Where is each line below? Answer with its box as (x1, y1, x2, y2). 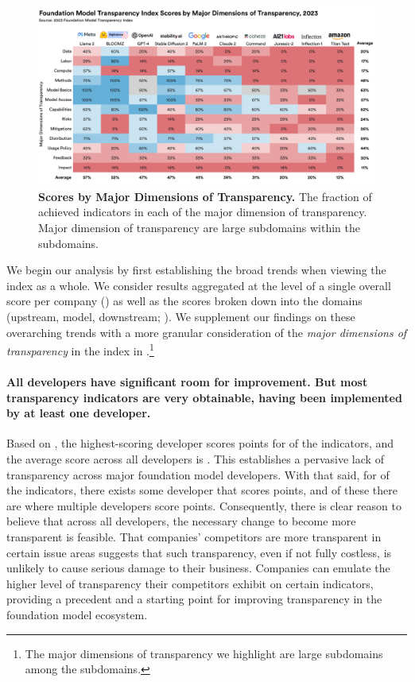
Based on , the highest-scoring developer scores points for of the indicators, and (6, 435, 394, 451)
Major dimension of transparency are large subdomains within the (38, 219, 360, 236)
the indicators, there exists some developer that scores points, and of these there (6, 482, 398, 498)
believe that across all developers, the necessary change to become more (6, 513, 356, 529)
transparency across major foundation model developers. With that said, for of (6, 466, 390, 482)
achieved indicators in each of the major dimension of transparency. (38, 203, 367, 220)
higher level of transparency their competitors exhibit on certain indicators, (6, 575, 374, 591)
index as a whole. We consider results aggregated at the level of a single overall (6, 277, 391, 293)
